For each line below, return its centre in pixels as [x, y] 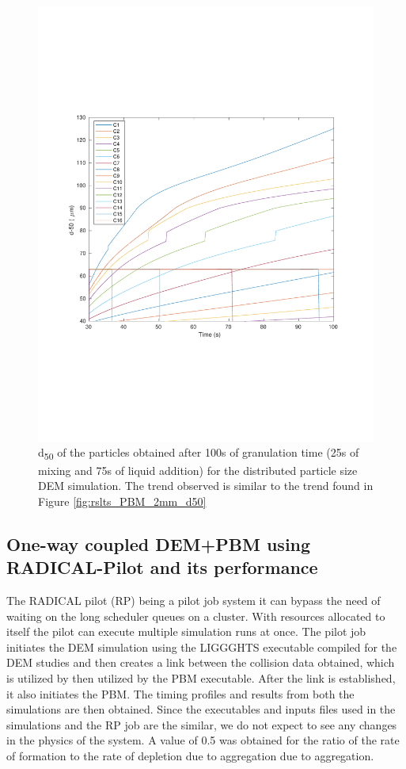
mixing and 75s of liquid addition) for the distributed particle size [198, 470]
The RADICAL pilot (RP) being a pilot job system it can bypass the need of [194, 600]
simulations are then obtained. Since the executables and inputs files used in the [201, 709]
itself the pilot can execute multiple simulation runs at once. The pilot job [186, 631]
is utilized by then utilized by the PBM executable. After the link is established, [201, 677]
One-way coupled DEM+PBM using [159, 543]
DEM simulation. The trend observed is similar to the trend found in [206, 486]
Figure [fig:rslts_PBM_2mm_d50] [122, 501]
